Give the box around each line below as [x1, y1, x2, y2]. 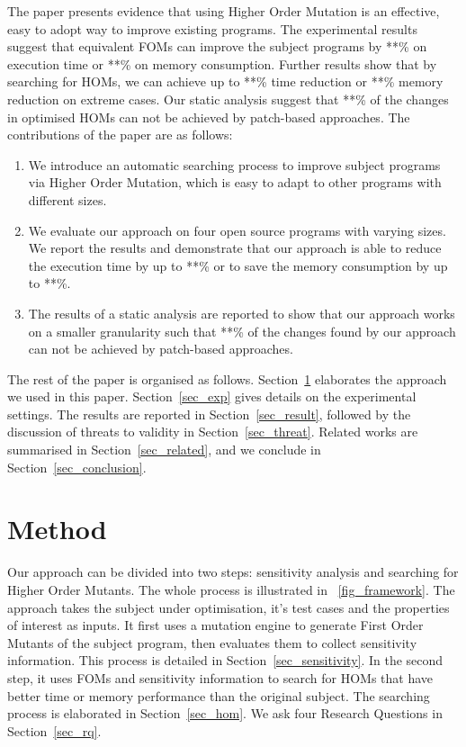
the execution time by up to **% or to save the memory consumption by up [28, 256, 448, 274]
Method [7, 510, 107, 547]
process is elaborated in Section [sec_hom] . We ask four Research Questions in [7, 704, 443, 723]
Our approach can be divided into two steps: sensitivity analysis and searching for [7, 562, 459, 581]
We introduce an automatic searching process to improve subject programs [28, 155, 441, 174]
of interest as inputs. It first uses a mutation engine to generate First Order [7, 616, 424, 634]
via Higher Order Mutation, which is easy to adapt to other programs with [28, 173, 442, 192]
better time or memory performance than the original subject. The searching [7, 686, 430, 705]
